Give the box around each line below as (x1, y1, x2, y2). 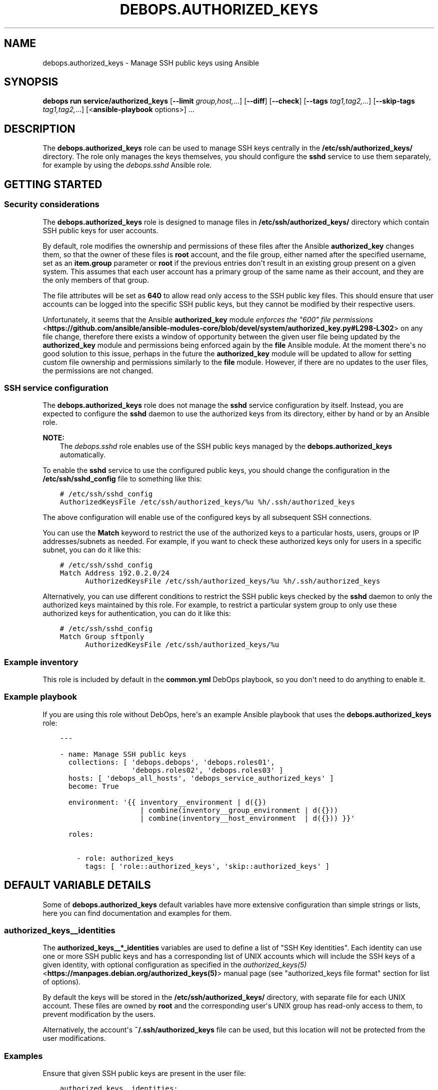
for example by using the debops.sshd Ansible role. (42, 161, 212, 170)
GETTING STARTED (4, 178, 102, 191)
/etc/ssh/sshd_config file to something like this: (42, 474, 202, 483)
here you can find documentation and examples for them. (42, 908, 232, 917)
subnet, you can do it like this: (42, 546, 141, 555)
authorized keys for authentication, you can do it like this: (42, 609, 231, 618)
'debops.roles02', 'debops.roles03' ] (131, 766, 283, 774)
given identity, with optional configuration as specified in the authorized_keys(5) (42, 960, 307, 969)
